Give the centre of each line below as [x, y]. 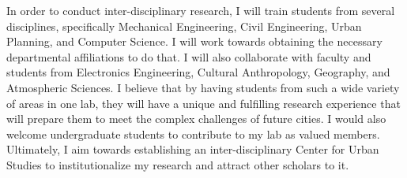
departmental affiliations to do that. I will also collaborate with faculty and [189, 56]
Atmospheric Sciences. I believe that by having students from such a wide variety [203, 87]
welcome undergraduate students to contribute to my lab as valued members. [193, 133]
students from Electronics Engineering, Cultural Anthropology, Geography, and [198, 72]
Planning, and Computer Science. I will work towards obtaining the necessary [194, 41]
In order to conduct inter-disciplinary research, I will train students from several [201, 10]
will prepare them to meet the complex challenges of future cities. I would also [196, 119]
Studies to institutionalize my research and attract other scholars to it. [178, 164]
